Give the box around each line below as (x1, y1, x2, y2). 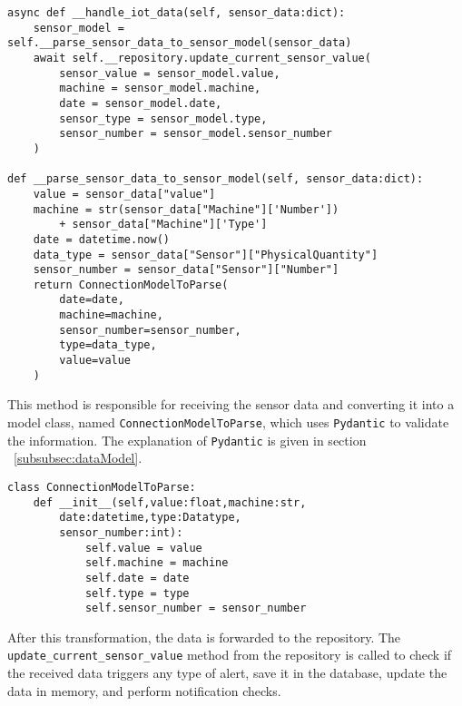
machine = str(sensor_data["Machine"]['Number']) (33, 202, 339, 216)
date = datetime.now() (33, 232, 170, 246)
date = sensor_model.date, (59, 96, 222, 110)
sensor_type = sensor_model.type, (59, 112, 268, 125)
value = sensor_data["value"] (33, 187, 216, 201)
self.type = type (84, 586, 190, 600)
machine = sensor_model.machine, (59, 82, 261, 95)
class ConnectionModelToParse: (7, 480, 196, 494)
